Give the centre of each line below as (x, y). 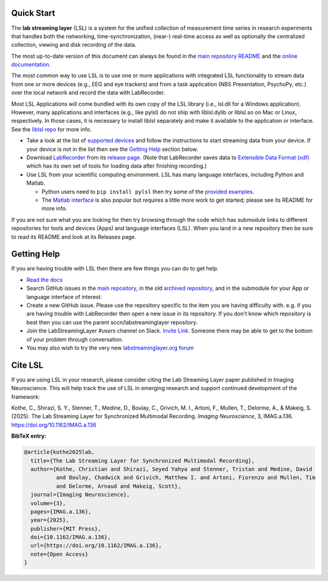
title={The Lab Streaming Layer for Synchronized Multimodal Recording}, (143, 461)
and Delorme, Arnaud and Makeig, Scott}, (118, 486)
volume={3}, (48, 503)
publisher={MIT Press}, (66, 528)
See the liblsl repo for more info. (51, 129)
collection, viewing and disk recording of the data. (74, 45)
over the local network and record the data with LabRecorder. (88, 93)
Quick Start (33, 13)
